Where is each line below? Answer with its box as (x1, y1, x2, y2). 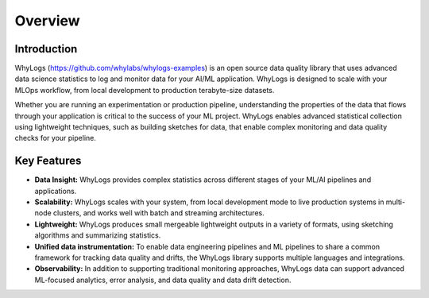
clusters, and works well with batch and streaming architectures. (52, 208, 265, 218)
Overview (14, 12, 80, 29)
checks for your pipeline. (14, 134, 97, 143)
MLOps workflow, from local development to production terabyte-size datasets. (14, 85, 275, 95)
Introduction (14, 42, 78, 56)
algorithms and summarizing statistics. (34, 230, 161, 240)
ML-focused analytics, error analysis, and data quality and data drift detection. (34, 275, 292, 284)
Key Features (14, 154, 82, 168)
